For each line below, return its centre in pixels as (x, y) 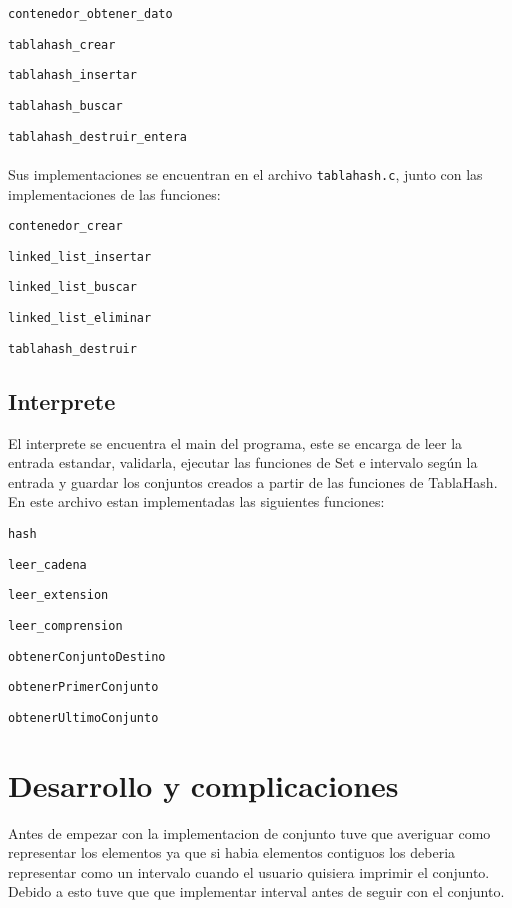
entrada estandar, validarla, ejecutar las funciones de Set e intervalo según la (243, 462)
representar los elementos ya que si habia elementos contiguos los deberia (232, 852)
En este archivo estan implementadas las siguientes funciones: (196, 501)
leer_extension (58, 595)
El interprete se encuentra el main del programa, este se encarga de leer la (235, 442)
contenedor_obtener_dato (90, 14)
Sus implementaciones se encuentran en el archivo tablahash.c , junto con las (245, 173)
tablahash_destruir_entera (97, 136)
